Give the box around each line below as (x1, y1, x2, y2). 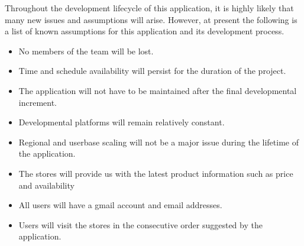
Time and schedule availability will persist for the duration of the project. (18, 64, 286, 77)
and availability (18, 179, 75, 191)
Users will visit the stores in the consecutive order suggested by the (18, 218, 263, 231)
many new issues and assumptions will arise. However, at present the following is (5, 13, 297, 25)
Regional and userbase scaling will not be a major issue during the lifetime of (18, 135, 299, 148)
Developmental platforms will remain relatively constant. (18, 116, 225, 128)
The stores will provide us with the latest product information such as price (18, 167, 293, 179)
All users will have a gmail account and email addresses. (18, 199, 222, 211)
